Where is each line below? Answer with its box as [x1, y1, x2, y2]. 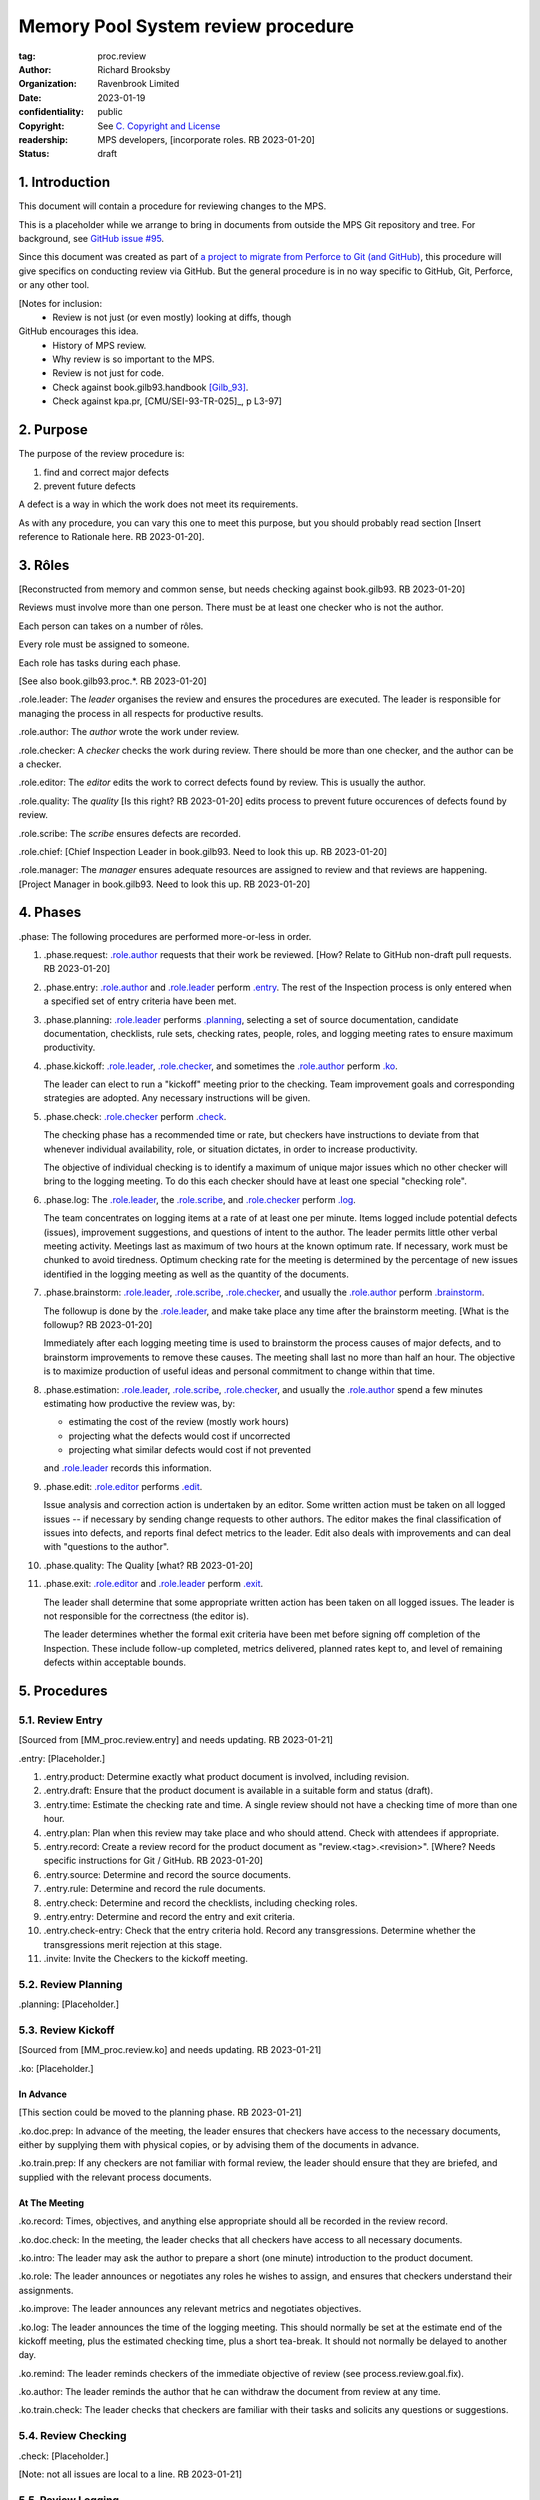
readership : [18, 133, 69, 145]
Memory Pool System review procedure [18, 15, 355, 37]
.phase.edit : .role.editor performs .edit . [43, 1480, 203, 1492]
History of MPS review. [52, 339, 147, 351]
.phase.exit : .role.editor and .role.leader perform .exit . [43, 1578, 264, 1590]
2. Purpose [18, 421, 89, 439]
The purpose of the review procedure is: [18, 448, 185, 460]
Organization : [18, 78, 77, 90]
